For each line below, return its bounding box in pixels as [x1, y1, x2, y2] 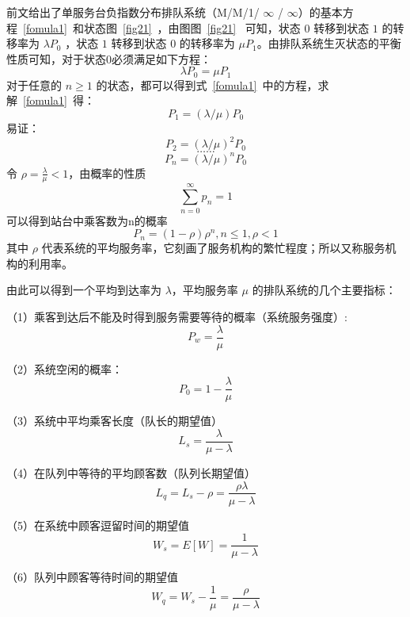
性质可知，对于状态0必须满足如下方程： [6, 50, 211, 67]
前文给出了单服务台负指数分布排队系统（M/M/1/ [6, 4, 260, 20]
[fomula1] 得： [23, 92, 96, 109]
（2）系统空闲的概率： [6, 360, 123, 377]
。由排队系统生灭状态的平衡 [256, 35, 401, 52]
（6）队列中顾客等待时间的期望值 [6, 569, 178, 585]
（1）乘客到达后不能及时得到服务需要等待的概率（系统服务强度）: [6, 308, 347, 324]
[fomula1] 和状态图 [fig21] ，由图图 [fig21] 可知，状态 [23, 19, 301, 36]
